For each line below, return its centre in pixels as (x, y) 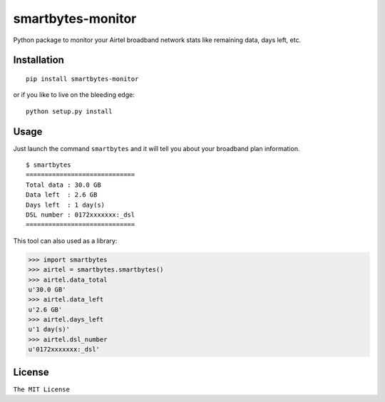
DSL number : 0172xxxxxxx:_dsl (81, 215)
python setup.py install (69, 111)
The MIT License (42, 389)
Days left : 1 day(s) (66, 205)
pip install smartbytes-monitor (82, 79)
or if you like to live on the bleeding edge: (74, 95)
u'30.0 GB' (47, 289)
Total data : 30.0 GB (63, 185)
